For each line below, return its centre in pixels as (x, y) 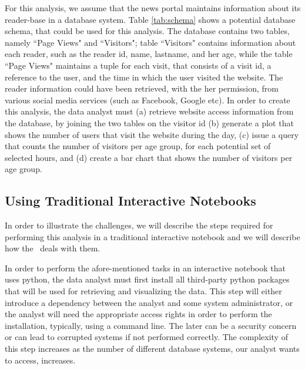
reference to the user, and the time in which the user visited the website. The (144, 77)
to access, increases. (40, 360)
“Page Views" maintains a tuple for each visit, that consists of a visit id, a (138, 65)
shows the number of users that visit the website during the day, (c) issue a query (152, 134)
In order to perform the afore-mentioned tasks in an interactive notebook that (145, 268)
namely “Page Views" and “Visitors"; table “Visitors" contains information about (150, 42)
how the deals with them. (53, 248)
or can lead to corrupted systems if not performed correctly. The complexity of (146, 337)
